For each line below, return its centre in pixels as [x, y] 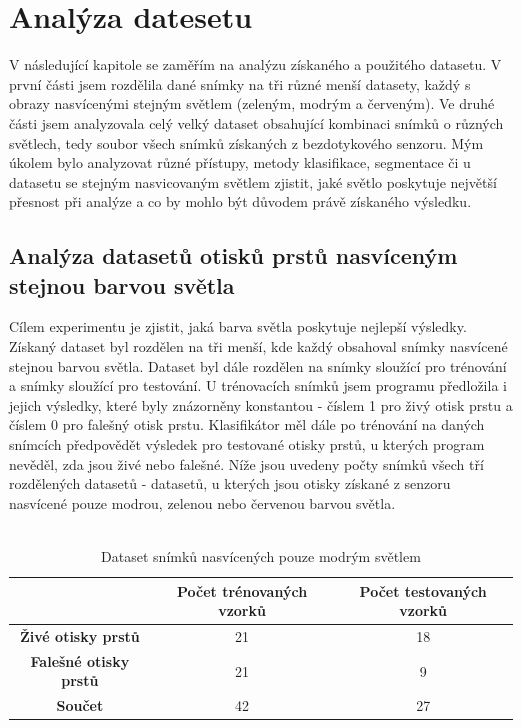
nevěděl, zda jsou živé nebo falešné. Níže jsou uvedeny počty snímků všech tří [246, 463]
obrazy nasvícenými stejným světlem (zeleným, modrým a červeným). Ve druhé [252, 103]
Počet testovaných [423, 590]
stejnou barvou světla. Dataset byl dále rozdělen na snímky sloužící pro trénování [258, 365]
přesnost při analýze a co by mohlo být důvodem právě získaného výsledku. [240, 201]
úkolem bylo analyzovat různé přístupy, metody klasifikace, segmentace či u [240, 162]
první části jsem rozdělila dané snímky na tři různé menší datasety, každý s [240, 83]
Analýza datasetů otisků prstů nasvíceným [233, 255]
